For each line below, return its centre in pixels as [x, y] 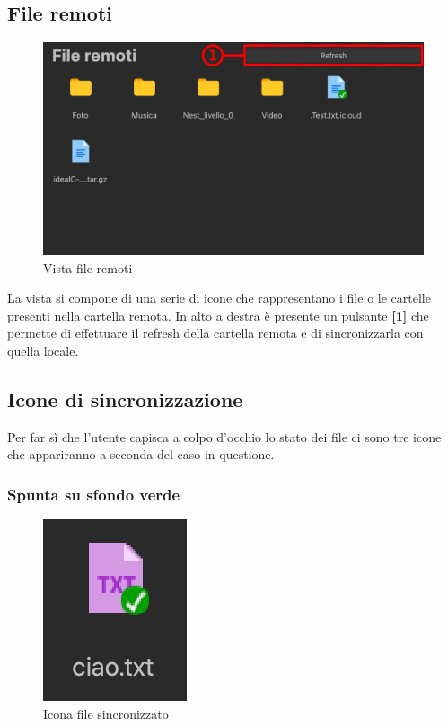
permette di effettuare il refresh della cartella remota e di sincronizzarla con [215, 333]
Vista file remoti [88, 267]
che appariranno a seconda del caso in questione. [141, 454]
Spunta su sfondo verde [94, 494]
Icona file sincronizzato [106, 713]
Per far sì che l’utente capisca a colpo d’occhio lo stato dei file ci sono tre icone [224, 436]
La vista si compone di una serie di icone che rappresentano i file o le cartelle [219, 298]
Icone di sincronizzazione [125, 399]
